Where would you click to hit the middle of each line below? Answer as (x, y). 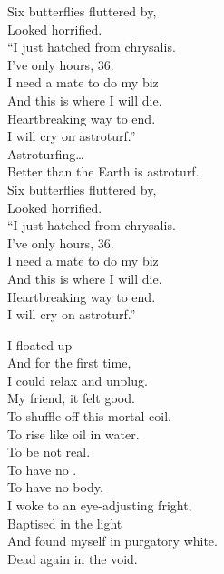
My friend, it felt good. (71, 398)
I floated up (40, 344)
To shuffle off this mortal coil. (90, 416)
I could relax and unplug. (78, 380)
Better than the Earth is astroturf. (103, 171)
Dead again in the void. (73, 558)
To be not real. (49, 452)
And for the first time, (69, 363)
